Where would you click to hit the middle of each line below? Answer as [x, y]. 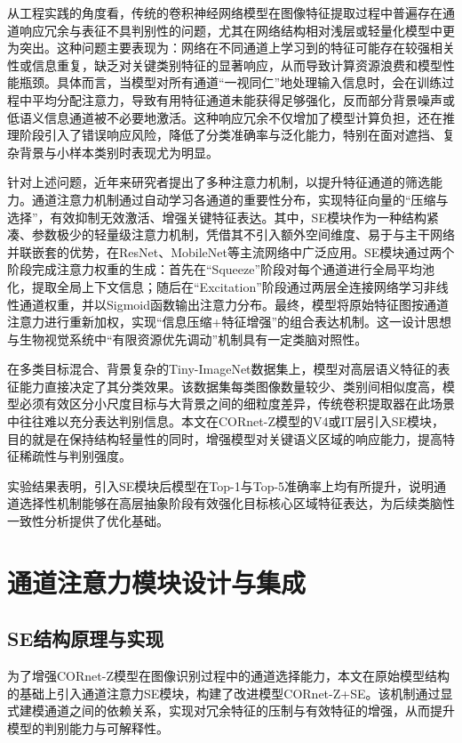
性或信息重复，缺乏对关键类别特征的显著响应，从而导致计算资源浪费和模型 [225, 65]
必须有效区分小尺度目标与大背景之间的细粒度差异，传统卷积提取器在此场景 [237, 404]
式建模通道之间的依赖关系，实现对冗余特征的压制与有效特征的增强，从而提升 [231, 711]
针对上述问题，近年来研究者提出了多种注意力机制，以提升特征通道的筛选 [219, 182]
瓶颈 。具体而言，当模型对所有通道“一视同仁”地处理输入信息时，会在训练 [231, 82]
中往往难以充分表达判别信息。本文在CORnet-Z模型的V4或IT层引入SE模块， [226, 421]
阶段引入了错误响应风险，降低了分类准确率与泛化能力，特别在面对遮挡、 [231, 135]
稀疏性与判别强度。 [75, 456]
